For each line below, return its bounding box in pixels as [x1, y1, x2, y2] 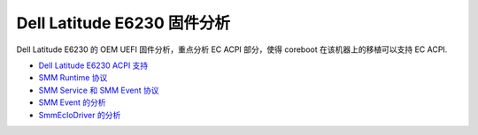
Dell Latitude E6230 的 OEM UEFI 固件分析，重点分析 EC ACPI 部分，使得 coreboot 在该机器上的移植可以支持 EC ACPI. [16, 44, 448, 55]
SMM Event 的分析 [38, 97, 106, 108]
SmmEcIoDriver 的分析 [38, 109, 121, 120]
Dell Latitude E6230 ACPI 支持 [38, 60, 149, 71]
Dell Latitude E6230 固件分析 [16, 13, 230, 33]
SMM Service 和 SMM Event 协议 [38, 85, 159, 95]
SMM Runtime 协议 [38, 72, 108, 83]
